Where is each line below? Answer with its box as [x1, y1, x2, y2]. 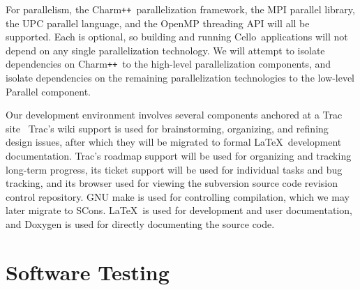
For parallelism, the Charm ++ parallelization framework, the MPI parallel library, [6, 2, 355, 16]
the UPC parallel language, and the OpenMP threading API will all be [6, 15, 310, 30]
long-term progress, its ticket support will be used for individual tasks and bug [6, 162, 343, 176]
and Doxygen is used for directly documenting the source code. [6, 217, 275, 231]
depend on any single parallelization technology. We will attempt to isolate [6, 43, 325, 57]
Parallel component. [6, 84, 91, 98]
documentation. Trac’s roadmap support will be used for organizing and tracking [6, 148, 352, 163]
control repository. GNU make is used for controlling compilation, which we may [6, 189, 350, 204]
